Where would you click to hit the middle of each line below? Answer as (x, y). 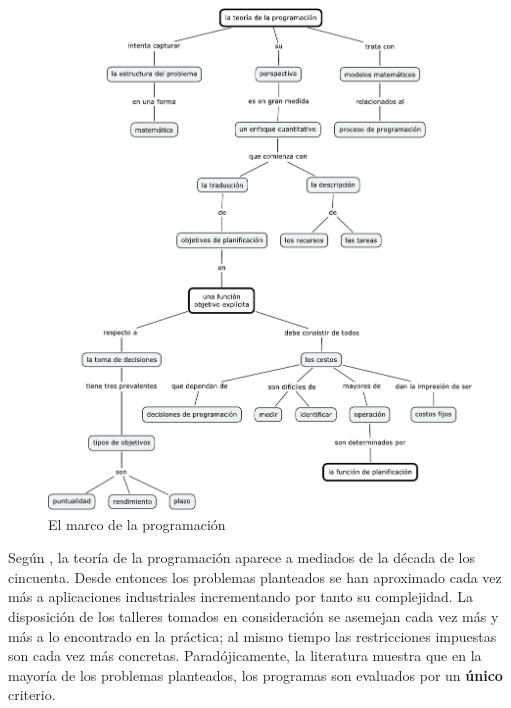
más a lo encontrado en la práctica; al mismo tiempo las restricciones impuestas (252, 635)
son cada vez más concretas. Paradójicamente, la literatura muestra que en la (245, 655)
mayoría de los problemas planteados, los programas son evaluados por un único (255, 674)
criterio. (32, 694)
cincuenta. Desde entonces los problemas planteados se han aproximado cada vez (255, 576)
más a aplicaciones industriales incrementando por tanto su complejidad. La (241, 596)
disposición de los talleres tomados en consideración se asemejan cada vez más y (253, 615)
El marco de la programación (137, 523)
